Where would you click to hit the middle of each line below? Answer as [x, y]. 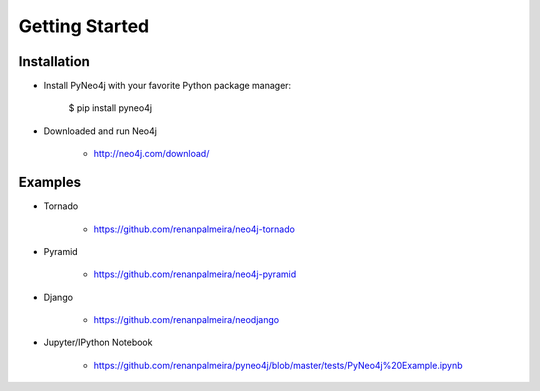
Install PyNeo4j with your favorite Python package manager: [167, 86]
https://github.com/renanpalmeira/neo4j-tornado [194, 229]
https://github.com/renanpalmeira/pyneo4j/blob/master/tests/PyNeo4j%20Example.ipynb [278, 365]
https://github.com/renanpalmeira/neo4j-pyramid [195, 274]
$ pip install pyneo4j [110, 108]
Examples [50, 182]
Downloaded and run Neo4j [100, 131]
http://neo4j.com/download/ [151, 154]
